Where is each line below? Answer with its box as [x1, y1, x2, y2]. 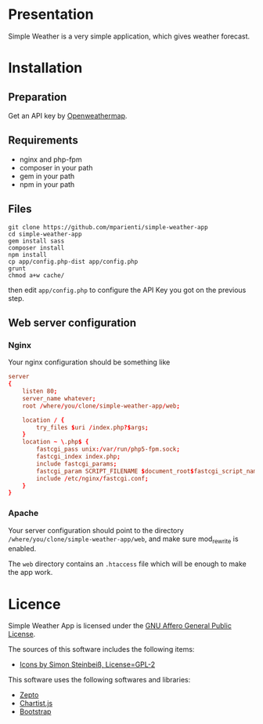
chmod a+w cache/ [8, 271, 65, 280]
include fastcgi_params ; [36, 459, 117, 468]
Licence [8, 595, 61, 613]
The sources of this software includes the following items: [8, 645, 195, 654]
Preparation [8, 90, 67, 104]
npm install [8, 250, 47, 258]
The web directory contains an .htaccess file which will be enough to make [8, 559, 247, 569]
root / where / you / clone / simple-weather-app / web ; [22, 402, 180, 410]
